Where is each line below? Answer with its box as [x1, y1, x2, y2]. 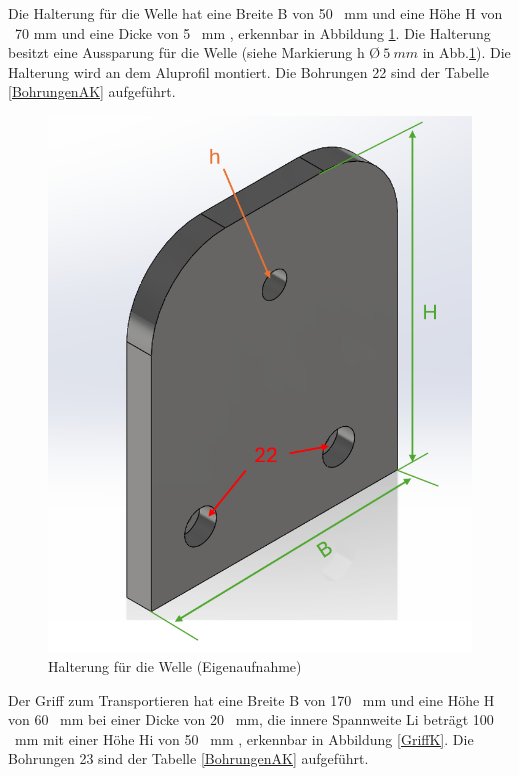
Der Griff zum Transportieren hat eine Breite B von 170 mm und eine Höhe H [8, 689, 495, 710]
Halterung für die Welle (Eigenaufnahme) [48, 655, 302, 676]
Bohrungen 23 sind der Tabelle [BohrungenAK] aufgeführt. [8, 748, 369, 769]
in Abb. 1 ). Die [422, 42, 511, 63]
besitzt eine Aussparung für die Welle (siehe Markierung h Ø [8, 42, 381, 63]
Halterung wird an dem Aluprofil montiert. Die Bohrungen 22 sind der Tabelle [8, 61, 490, 82]
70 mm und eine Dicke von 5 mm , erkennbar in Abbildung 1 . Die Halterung [14, 22, 491, 43]
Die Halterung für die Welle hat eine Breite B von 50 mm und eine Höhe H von [8, 3, 503, 23]
